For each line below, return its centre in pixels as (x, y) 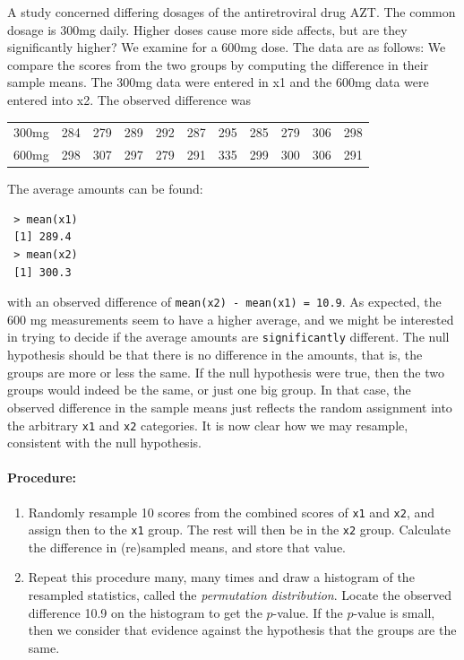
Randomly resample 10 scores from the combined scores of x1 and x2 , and (232, 512)
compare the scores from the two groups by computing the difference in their (218, 64)
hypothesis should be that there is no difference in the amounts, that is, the (215, 355)
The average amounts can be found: (105, 189)
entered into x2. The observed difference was (129, 99)
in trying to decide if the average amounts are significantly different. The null (228, 337)
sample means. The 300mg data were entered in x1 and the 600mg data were (218, 82)
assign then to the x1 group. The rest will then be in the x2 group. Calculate (239, 530)
